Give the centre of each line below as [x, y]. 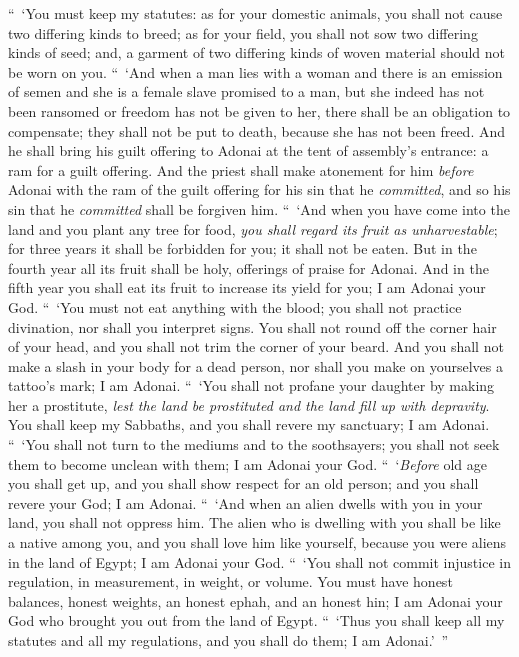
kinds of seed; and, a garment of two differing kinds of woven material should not [257, 52]
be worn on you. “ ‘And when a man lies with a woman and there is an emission [255, 71]
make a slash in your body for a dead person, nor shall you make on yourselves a [255, 365]
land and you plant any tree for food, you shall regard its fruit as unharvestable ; [253, 228]
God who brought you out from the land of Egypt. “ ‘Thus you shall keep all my [256, 620]
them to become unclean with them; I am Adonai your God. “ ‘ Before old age [247, 463]
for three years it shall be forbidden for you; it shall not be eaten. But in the [242, 248]
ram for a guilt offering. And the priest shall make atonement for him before [241, 169]
